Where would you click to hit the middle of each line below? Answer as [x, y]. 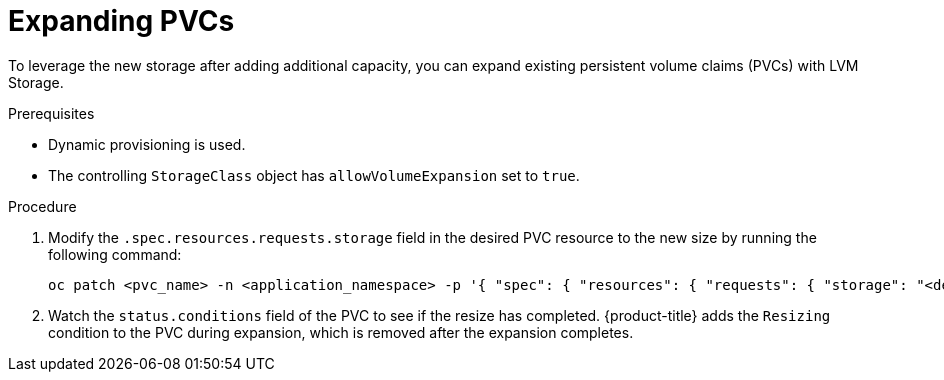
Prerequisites [51, 113]
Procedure [42, 206]
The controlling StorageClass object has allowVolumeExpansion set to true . [314, 175]
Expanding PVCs [121, 21]
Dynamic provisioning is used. [147, 144]
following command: [115, 254]
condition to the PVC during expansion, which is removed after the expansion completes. [341, 332]
